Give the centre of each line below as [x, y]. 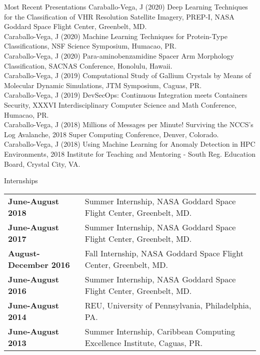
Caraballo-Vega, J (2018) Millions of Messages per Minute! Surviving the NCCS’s [129, 124]
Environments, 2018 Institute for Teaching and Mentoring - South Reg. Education [130, 153]
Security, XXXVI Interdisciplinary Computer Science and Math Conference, [120, 104]
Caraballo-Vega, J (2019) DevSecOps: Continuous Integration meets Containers [126, 95]
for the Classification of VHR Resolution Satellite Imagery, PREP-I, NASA [119, 16]
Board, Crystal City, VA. [42, 163]
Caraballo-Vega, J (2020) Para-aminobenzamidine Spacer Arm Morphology [119, 55]
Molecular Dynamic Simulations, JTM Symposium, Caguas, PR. [103, 85]
